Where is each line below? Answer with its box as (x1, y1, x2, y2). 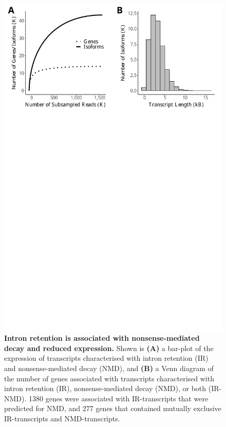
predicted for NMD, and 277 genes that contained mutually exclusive (4, 403, 221, 414)
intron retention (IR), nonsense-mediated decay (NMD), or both (4, 383, 206, 394)
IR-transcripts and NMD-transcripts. (4, 413, 120, 423)
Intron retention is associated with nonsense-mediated (4, 333, 200, 343)
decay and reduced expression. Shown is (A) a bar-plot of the (4, 342, 214, 353)
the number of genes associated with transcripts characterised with (4, 373, 214, 383)
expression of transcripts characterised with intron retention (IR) (4, 353, 209, 363)
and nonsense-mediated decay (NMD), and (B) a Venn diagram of (4, 362, 214, 373)
